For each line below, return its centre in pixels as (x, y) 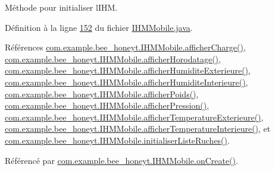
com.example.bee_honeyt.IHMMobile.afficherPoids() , (102, 94)
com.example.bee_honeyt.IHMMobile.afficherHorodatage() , (113, 58)
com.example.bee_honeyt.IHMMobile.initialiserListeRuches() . (117, 140)
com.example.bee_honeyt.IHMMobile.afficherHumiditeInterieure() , (126, 82)
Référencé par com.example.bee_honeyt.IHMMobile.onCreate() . (121, 160)
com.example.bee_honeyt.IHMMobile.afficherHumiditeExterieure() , (128, 70)
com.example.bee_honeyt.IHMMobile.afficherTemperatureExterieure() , (134, 117)
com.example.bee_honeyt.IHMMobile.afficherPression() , (107, 105)
